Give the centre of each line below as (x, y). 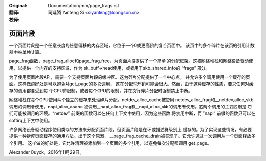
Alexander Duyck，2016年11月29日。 (47, 152)
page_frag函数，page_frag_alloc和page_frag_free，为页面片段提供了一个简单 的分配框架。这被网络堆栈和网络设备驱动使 (131, 61)
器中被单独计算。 (26, 52)
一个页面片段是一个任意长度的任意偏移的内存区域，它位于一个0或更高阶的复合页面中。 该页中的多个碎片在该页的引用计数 (132, 45)
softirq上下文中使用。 (31, 120)
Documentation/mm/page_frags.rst (83, 6)
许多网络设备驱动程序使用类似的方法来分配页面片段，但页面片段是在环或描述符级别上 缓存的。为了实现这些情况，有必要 (131, 129)
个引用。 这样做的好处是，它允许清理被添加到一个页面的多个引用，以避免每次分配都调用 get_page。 (110, 143)
